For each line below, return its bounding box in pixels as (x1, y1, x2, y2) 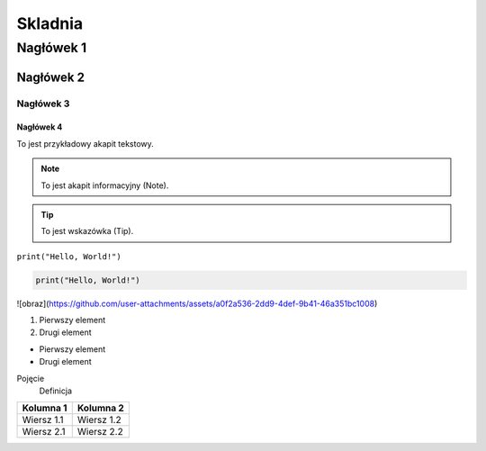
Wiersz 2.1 (22, 426, 66, 438)
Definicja (39, 385, 72, 396)
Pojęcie (16, 373, 45, 383)
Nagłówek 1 (16, 40, 87, 56)
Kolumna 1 (22, 401, 67, 414)
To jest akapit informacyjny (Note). (40, 180, 169, 191)
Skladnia (16, 14, 84, 33)
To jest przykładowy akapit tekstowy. (16, 138, 155, 149)
